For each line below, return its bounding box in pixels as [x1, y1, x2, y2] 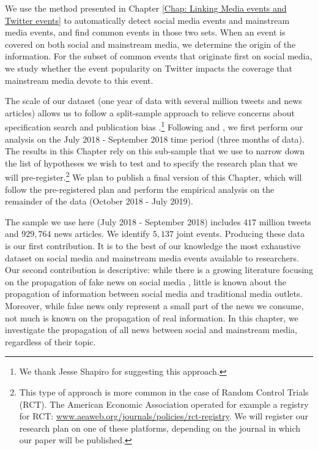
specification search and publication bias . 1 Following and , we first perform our [5, 119, 303, 133]
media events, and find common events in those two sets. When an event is [5, 26, 286, 39]
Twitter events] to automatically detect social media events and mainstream [5, 13, 290, 26]
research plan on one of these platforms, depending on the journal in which [19, 421, 301, 434]
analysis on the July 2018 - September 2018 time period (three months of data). [5, 132, 305, 145]
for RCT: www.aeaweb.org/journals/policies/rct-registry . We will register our [19, 410, 309, 422]
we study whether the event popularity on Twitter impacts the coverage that [5, 61, 293, 74]
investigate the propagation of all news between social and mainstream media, [5, 323, 297, 336]
